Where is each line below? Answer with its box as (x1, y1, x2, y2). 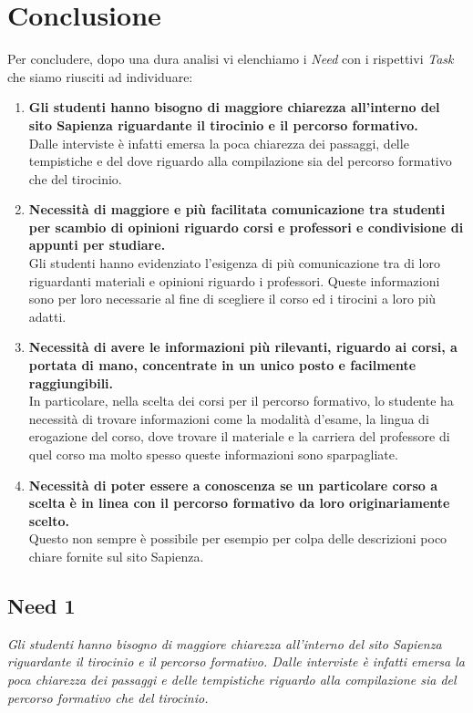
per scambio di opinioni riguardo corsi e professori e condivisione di (28, 217, 464, 236)
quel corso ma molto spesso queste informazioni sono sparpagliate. (28, 445, 398, 463)
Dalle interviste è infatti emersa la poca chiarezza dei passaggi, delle (28, 133, 409, 152)
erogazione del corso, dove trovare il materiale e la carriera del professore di (28, 427, 450, 446)
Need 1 (7, 591, 76, 619)
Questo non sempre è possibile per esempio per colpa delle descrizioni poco (28, 529, 447, 548)
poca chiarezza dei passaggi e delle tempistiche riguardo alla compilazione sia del (7, 669, 457, 688)
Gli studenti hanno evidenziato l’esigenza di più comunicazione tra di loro (28, 253, 440, 273)
